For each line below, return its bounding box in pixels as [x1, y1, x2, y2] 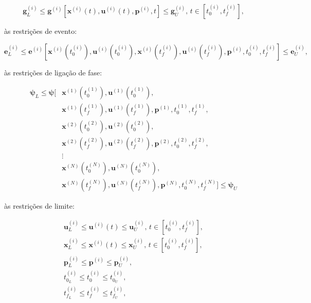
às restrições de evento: [4, 26, 77, 36]
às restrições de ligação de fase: [4, 67, 102, 77]
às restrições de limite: [4, 200, 75, 211]
